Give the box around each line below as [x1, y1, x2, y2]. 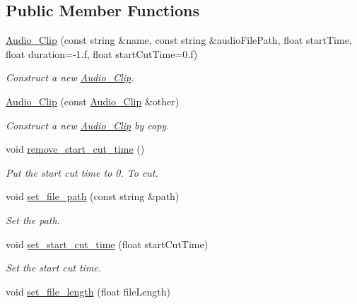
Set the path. [6, 212, 60, 227]
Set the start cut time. [6, 260, 102, 275]
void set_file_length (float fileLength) [6, 283, 170, 298]
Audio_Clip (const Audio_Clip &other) [6, 93, 180, 108]
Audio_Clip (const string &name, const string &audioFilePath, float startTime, [6, 33, 352, 47]
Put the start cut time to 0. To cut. [6, 165, 158, 180]
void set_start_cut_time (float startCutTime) [6, 236, 209, 251]
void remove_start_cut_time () [6, 141, 145, 156]
